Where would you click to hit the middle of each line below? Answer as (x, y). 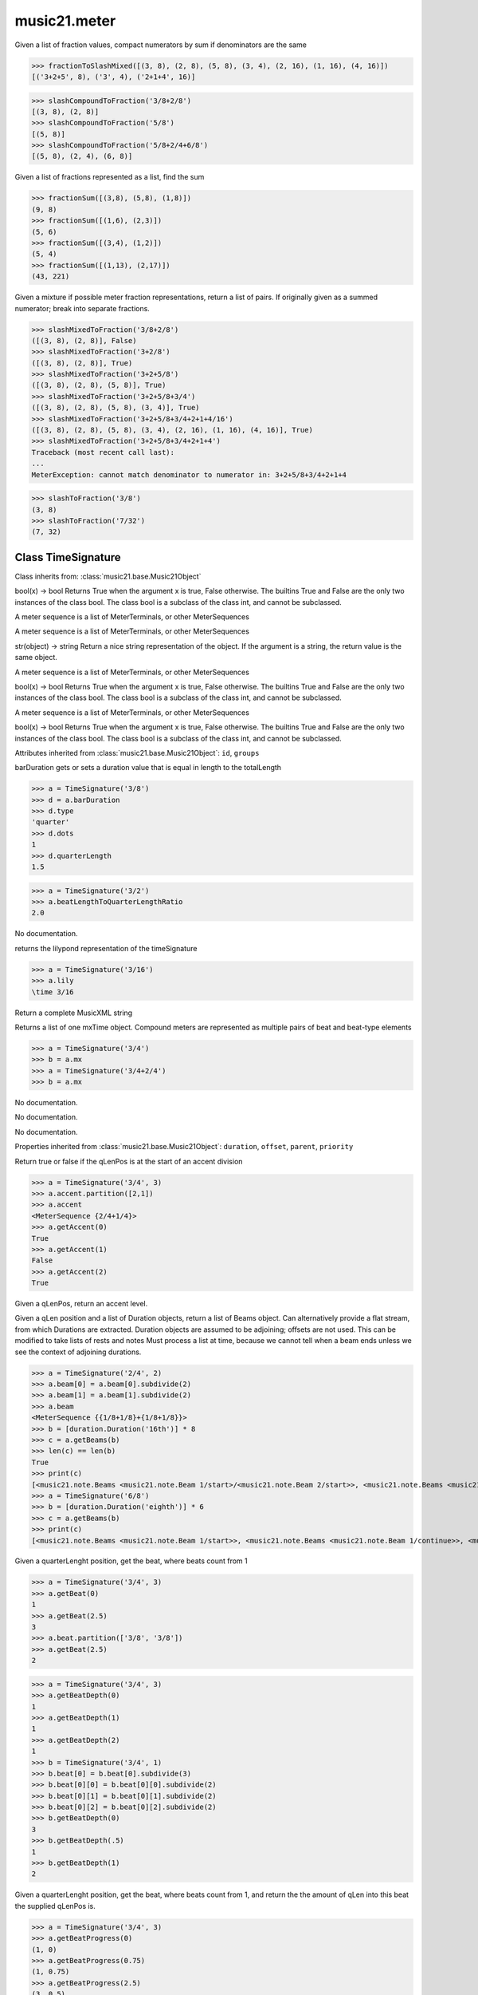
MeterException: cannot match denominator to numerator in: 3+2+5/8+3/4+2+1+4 (189, 474)
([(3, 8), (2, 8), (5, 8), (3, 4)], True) (116, 408)
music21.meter (65, 21)
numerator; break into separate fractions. (82, 308)
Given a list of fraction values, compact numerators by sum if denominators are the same (161, 45)
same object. (36, 658)
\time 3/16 (53, 992)
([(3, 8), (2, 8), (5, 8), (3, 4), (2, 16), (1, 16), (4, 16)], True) (172, 430)
